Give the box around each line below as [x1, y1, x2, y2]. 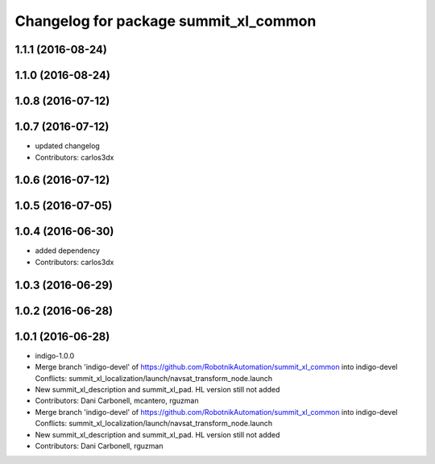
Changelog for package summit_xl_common [14, 12, 317, 30]
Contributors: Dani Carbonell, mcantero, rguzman [35, 396, 199, 406]
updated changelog [35, 141, 100, 151]
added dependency [35, 246, 101, 255]
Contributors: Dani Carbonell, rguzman [35, 441, 164, 450]
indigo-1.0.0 [35, 350, 75, 360]
